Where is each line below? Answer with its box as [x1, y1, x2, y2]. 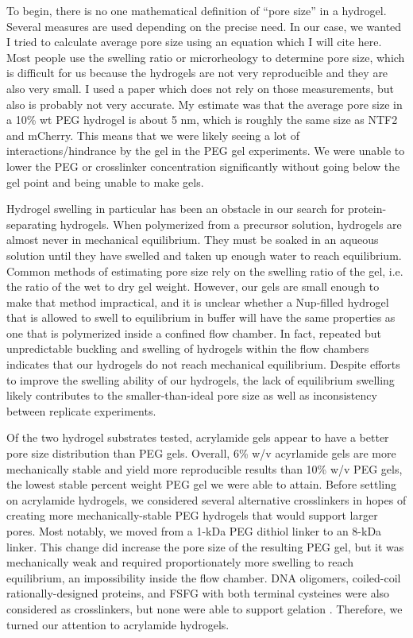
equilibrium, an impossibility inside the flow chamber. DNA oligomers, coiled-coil [6, 569, 401, 586]
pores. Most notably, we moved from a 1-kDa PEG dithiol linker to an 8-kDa [6, 523, 382, 539]
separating [6, 215, 57, 232]
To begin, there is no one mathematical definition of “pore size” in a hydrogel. [6, 2, 387, 18]
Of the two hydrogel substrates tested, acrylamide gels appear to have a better [6, 429, 389, 446]
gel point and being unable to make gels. [6, 173, 204, 190]
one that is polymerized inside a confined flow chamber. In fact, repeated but [6, 324, 381, 341]
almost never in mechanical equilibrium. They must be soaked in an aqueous [6, 231, 379, 248]
